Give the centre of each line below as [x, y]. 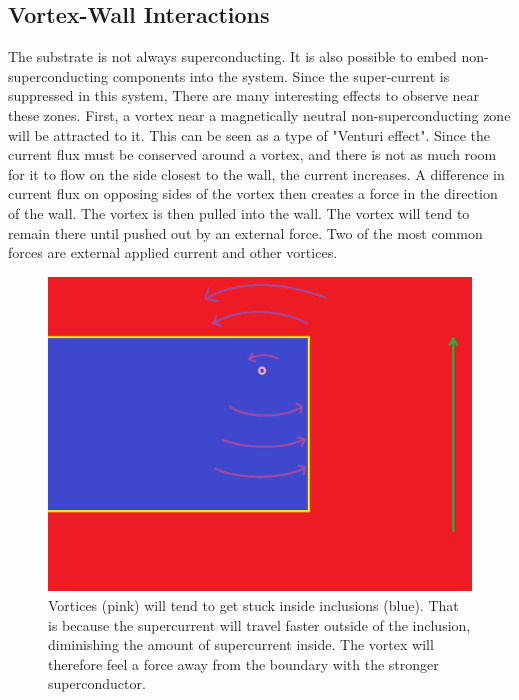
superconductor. [97, 683]
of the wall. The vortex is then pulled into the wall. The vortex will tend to [239, 212]
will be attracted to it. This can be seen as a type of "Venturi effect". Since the [249, 134]
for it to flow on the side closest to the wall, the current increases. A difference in [256, 173]
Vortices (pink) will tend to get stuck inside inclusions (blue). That [253, 605]
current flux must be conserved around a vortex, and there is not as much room [252, 154]
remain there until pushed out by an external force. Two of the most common [245, 232]
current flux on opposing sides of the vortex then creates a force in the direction [253, 193]
